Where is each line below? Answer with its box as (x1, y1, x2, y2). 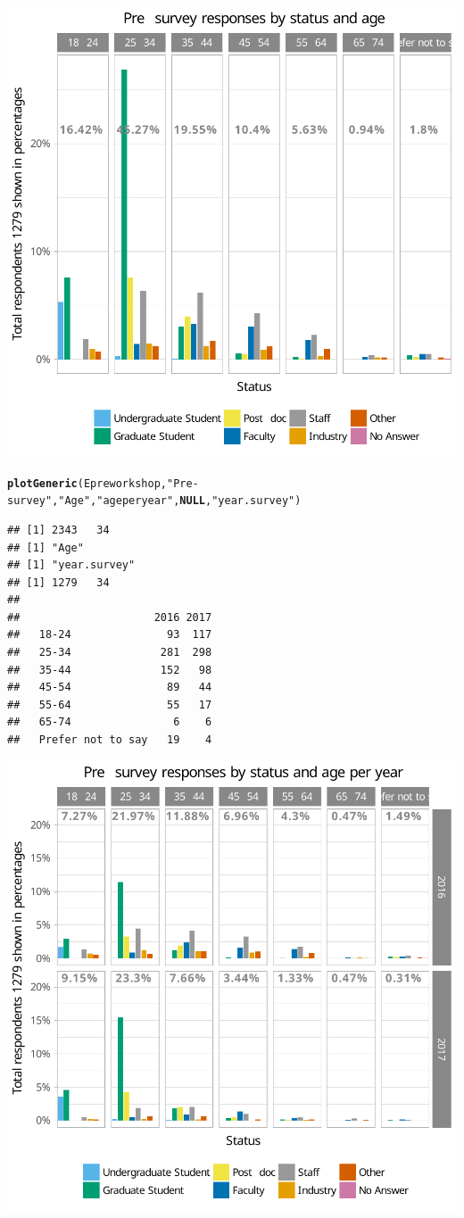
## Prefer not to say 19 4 (7, 733, 212, 747)
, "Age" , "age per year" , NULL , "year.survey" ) (52, 494, 302, 508)
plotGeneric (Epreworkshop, (7, 476, 167, 490)
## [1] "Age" (7, 541, 84, 554)
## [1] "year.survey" (7, 559, 136, 572)
